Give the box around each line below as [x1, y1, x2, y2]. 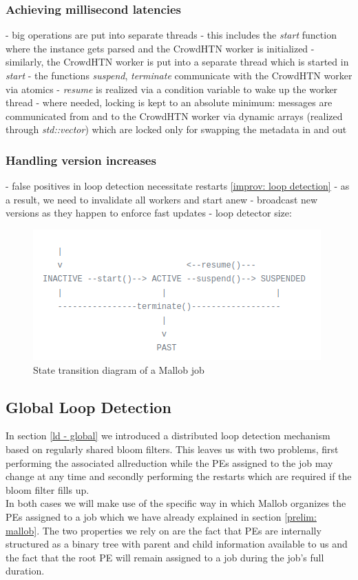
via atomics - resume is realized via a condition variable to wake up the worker [6, 81, 338, 96]
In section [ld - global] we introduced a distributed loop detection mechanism [6, 428, 330, 443]
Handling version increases [6, 151, 156, 168]
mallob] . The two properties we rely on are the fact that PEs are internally [6, 523, 322, 537]
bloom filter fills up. [6, 482, 89, 497]
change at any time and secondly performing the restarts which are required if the [6, 469, 352, 483]
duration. [6, 563, 45, 578]
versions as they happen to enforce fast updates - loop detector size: [6, 206, 292, 220]
